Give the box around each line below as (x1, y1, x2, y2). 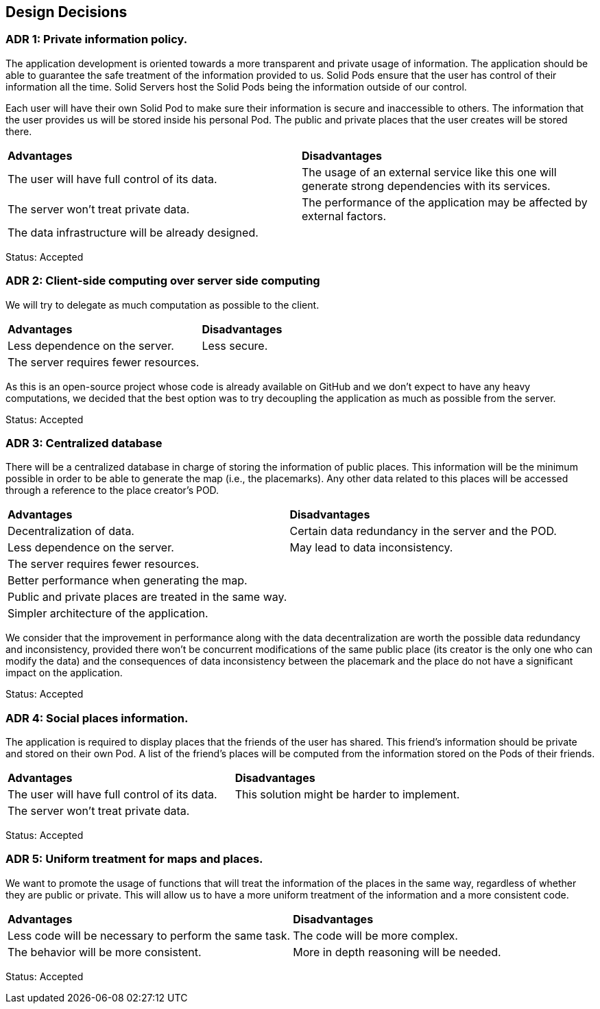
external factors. (302, 209, 387, 223)
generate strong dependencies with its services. (302, 178, 551, 193)
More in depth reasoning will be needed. (293, 945, 501, 959)
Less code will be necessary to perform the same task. (8, 928, 291, 942)
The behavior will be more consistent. (8, 945, 202, 959)
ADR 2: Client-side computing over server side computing (5, 274, 320, 288)
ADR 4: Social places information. (5, 711, 189, 725)
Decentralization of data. (8, 524, 134, 538)
